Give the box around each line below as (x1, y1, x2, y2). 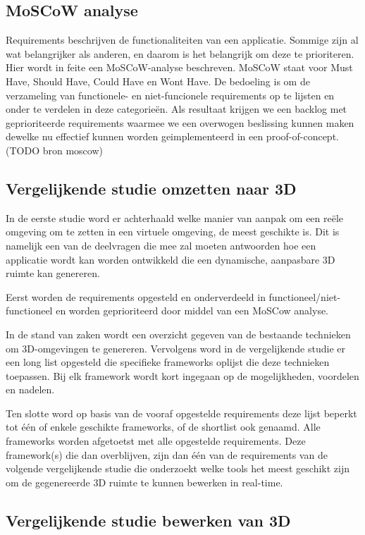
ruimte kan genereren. (6, 266, 100, 281)
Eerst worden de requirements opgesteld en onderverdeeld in (6, 289, 266, 304)
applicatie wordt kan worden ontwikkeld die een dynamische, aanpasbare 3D (6, 252, 335, 266)
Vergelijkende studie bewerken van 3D (6, 509, 291, 531)
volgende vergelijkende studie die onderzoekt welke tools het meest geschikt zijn (6, 461, 349, 476)
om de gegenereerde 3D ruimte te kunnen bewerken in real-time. (6, 474, 283, 489)
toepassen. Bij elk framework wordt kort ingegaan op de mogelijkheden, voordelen (6, 368, 359, 383)
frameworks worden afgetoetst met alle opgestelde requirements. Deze (6, 433, 306, 448)
